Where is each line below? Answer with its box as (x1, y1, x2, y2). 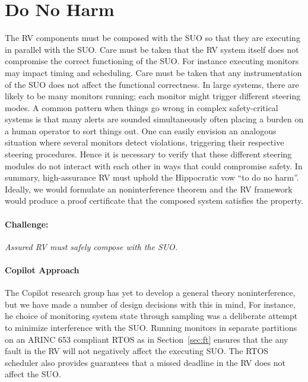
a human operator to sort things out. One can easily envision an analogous (5, 124, 277, 137)
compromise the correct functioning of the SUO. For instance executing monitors (5, 55, 299, 67)
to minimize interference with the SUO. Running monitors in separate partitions (5, 321, 297, 333)
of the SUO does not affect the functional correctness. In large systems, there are (5, 78, 299, 90)
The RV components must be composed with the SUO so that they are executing (5, 31, 300, 44)
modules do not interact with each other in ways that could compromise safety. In (5, 159, 303, 172)
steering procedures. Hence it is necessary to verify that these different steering (5, 148, 292, 160)
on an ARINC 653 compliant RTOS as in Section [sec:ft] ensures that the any (5, 333, 288, 345)
